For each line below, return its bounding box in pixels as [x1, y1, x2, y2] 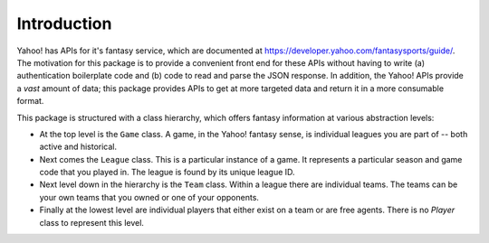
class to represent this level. [39, 217, 145, 228]
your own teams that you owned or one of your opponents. [39, 192, 260, 202]
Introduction [16, 14, 112, 33]
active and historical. [39, 141, 118, 153]
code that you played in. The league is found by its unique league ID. [39, 167, 295, 178]
